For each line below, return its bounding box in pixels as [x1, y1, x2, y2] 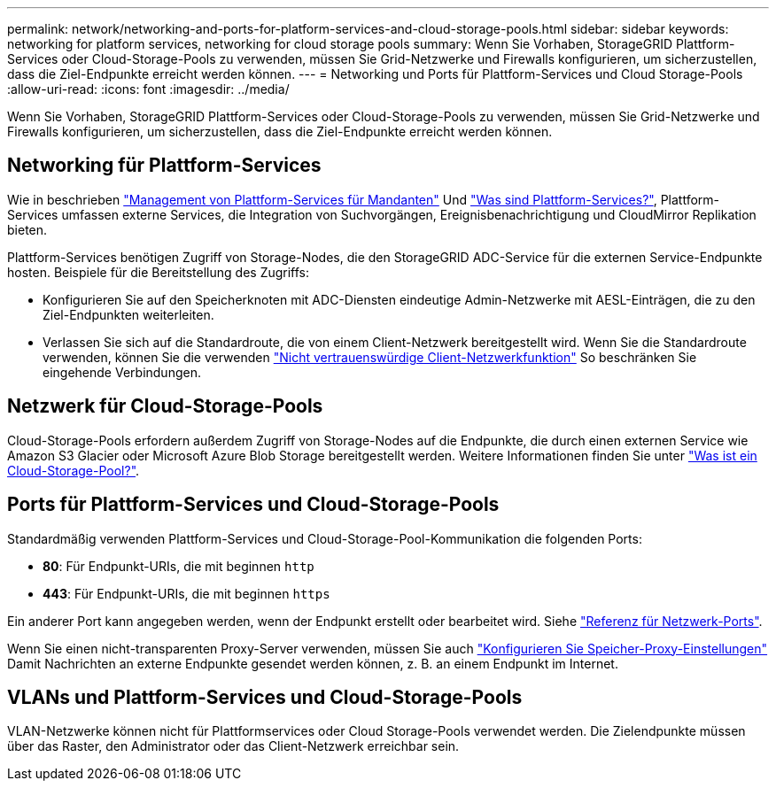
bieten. [7, 221, 48, 237]
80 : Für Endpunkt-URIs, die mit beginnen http [43, 558, 314, 574]
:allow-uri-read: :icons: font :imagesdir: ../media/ [7, 81, 290, 97]
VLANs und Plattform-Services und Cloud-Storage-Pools [7, 685, 523, 708]
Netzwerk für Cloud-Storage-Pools [7, 395, 323, 418]
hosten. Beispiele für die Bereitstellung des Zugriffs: [7, 264, 310, 280]
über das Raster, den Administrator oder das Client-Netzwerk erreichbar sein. [7, 738, 460, 754]
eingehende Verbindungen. [43, 364, 201, 380]
